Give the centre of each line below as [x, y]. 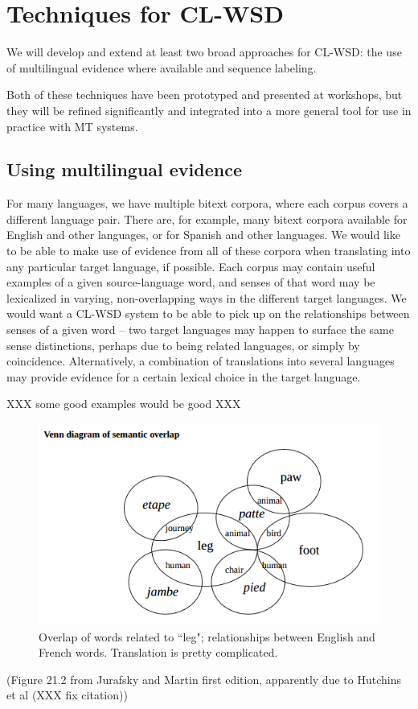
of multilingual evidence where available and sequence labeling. [162, 67]
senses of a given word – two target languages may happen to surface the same [200, 330]
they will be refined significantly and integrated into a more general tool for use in [209, 110]
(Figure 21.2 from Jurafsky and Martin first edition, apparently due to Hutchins [204, 679]
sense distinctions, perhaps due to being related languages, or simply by [183, 345]
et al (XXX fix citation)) [67, 695]
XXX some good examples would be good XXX [124, 404]
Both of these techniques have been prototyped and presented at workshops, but [205, 95]
